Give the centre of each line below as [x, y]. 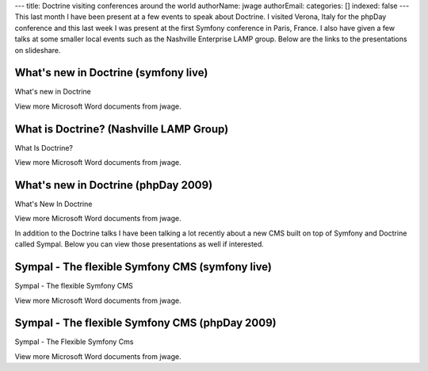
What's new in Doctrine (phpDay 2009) [114, 185]
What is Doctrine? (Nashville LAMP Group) [122, 129]
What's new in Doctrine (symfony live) [111, 73]
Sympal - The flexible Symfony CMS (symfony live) [143, 267]
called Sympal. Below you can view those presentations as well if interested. [139, 244]
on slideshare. [38, 50]
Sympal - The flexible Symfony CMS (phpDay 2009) [145, 323]
